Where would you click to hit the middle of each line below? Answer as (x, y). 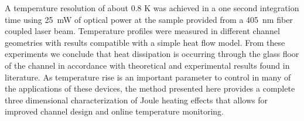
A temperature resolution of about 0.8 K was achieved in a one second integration (152, 8)
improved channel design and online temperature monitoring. (114, 111)
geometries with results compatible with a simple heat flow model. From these (145, 42)
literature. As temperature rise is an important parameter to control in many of (148, 77)
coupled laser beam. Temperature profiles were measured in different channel (142, 31)
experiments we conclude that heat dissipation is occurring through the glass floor (152, 54)
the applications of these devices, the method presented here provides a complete (150, 88)
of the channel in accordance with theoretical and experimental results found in (147, 65)
